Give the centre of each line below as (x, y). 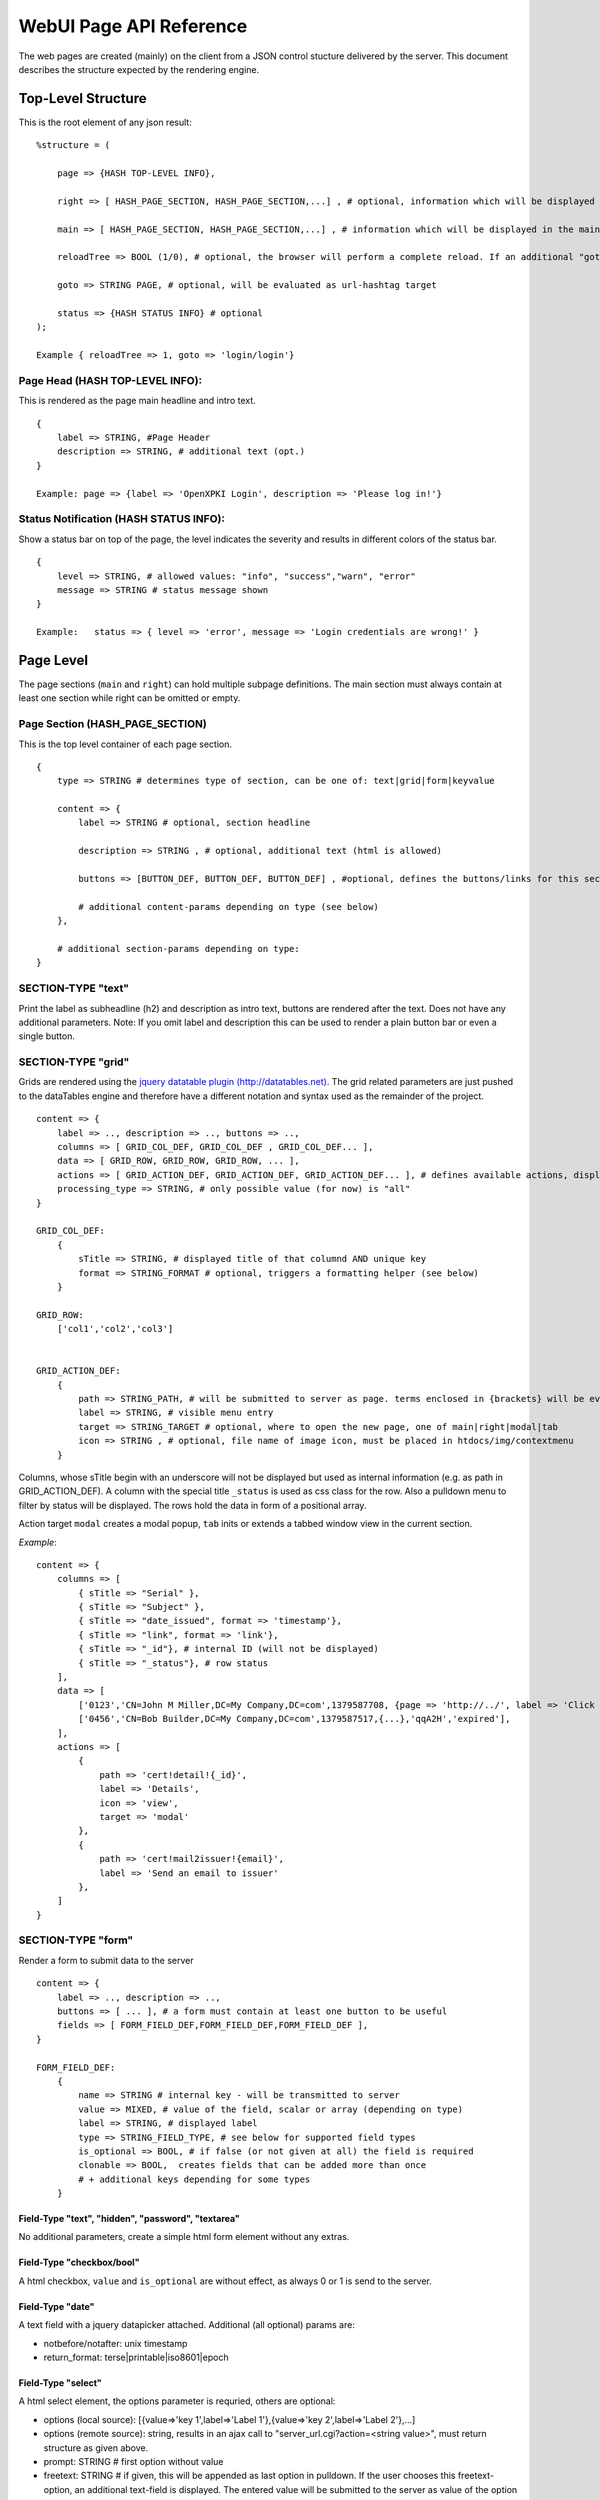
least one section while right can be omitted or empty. (129, 698)
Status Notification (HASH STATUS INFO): (121, 519)
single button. (46, 1036)
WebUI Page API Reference (133, 26)
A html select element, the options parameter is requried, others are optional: (177, 2401)
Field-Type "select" (60, 2383)
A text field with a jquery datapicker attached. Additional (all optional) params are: (186, 2325)
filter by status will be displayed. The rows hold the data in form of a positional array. (192, 1505)
